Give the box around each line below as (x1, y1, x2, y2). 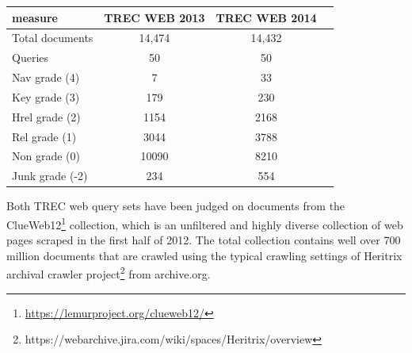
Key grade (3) (12, 88, 80, 105)
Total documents (12, 29, 93, 46)
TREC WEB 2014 (216, 9, 317, 25)
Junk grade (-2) (12, 167, 88, 184)
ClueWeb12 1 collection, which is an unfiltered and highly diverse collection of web (6, 213, 403, 232)
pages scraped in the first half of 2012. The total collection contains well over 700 (6, 232, 401, 248)
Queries (12, 49, 49, 66)
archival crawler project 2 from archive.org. (6, 263, 211, 282)
